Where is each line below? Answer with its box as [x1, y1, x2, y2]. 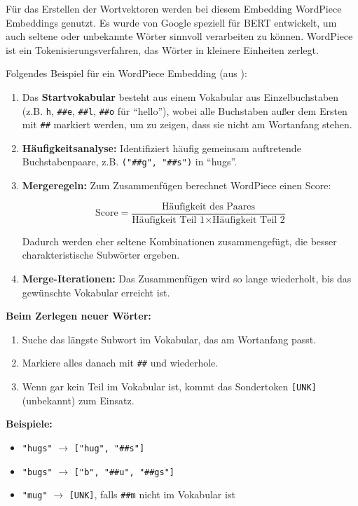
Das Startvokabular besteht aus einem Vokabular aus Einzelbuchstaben [22, 89, 339, 104]
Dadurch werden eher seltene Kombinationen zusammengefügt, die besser [22, 233, 337, 248]
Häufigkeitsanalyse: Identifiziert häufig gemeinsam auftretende [22, 140, 301, 155]
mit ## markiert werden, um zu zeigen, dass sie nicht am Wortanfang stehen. [22, 117, 352, 132]
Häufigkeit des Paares [162, 201, 256, 212]
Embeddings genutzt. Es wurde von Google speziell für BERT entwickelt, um [6, 15, 337, 29]
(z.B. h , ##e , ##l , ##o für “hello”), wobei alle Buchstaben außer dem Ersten [22, 103, 347, 118]
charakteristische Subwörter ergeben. [22, 247, 180, 262]
